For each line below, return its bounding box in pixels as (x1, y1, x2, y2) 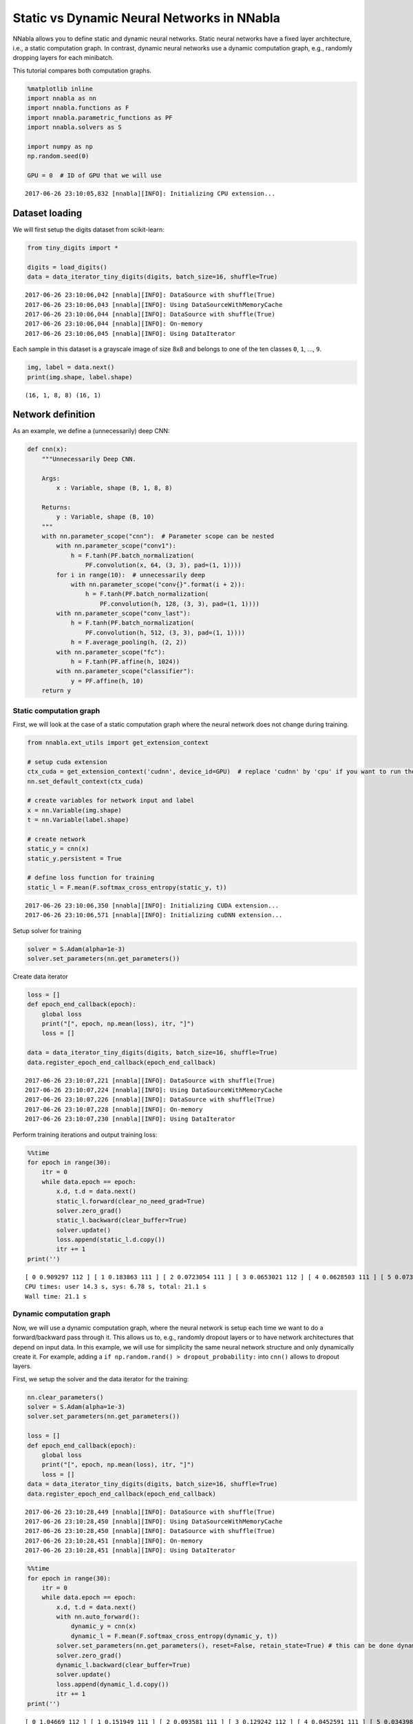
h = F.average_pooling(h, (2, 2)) (70, 639, 187, 646)
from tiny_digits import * (27, 244, 118, 252)
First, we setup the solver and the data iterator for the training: (12, 1374, 189, 1383)
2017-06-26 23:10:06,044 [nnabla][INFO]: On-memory (25, 320, 203, 328)
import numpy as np (27, 143, 93, 151)
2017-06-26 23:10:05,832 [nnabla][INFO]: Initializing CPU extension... (25, 190, 275, 198)
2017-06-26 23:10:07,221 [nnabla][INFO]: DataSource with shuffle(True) (25, 1076, 275, 1084)
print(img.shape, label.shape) (27, 373, 134, 381)
